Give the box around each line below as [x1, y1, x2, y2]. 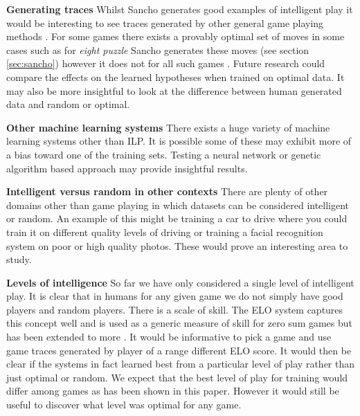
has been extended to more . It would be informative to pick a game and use [6, 329, 332, 344]
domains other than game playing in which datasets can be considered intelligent [6, 197, 350, 212]
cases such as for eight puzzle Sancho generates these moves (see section [6, 42, 309, 57]
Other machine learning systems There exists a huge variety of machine [6, 120, 330, 134]
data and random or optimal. [6, 97, 130, 111]
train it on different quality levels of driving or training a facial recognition [6, 224, 323, 239]
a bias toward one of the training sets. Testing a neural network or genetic [6, 147, 321, 161]
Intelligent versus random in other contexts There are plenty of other [6, 184, 328, 199]
